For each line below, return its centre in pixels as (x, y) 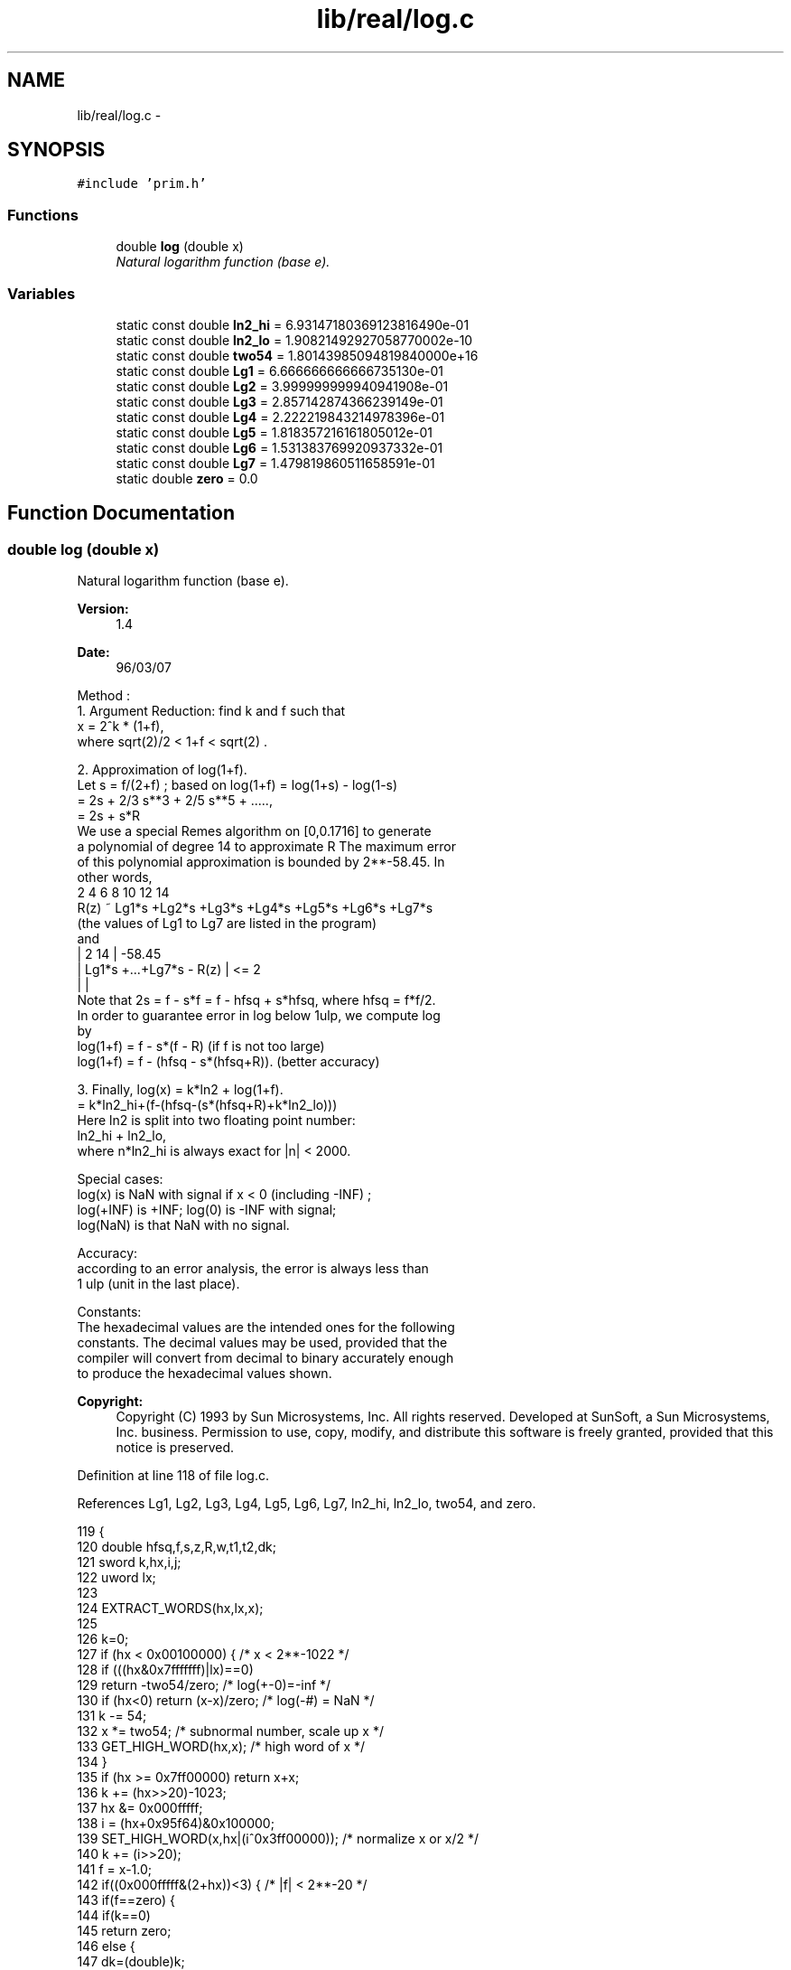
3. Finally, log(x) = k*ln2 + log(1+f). (180, 1090)
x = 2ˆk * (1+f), (121, 727)
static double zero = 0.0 (187, 478)
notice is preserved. (175, 1448)
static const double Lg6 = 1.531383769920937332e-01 (279, 447)
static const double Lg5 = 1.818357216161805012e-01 (274, 432)
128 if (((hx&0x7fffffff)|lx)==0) (165, 1670)
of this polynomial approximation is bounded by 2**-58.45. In (261, 862)
